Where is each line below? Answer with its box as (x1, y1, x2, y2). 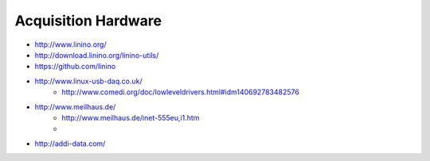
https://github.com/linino (34, 62, 116, 71)
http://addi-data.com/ (34, 139, 106, 148)
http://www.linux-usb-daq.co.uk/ (34, 76, 143, 86)
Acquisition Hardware (14, 12, 162, 29)
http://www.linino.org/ (34, 40, 107, 49)
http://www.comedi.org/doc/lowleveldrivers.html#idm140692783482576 (61, 87, 300, 97)
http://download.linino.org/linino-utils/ (34, 50, 159, 59)
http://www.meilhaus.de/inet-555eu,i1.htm (61, 113, 200, 122)
